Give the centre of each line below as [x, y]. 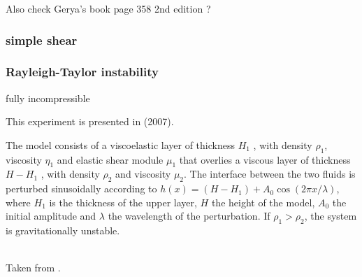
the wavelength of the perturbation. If [189, 216]
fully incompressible [48, 98]
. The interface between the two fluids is [270, 174]
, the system [331, 216]
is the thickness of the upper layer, [123, 202]
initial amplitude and [51, 216]
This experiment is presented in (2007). [90, 121]
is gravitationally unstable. [63, 230]
